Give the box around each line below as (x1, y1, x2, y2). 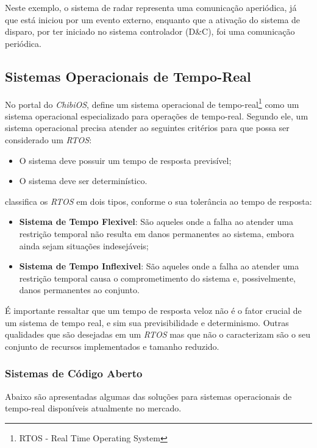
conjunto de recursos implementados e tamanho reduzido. (5, 340, 219, 352)
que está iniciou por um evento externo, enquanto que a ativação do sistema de (5, 13, 301, 26)
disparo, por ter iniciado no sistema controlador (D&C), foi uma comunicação (5, 25, 295, 38)
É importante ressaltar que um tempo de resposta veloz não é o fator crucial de (5, 304, 302, 316)
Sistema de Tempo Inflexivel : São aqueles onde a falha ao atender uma (19, 260, 299, 272)
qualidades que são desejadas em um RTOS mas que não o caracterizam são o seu (5, 328, 311, 341)
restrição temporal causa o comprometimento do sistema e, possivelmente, (19, 271, 296, 284)
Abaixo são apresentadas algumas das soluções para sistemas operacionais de (5, 389, 292, 402)
